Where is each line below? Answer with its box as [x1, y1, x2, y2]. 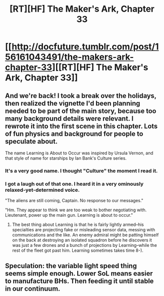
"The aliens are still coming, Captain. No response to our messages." [5, 198, 143, 203]
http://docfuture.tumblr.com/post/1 [11, 41, 159, 52]
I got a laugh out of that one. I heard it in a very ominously [5, 180, 144, 187]
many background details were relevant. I [5, 114, 134, 123]
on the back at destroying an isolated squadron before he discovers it [12, 237, 152, 243]
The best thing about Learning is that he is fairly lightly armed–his [12, 222, 144, 227]
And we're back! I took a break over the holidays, [5, 92, 157, 100]
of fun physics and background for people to [5, 129, 143, 138]
